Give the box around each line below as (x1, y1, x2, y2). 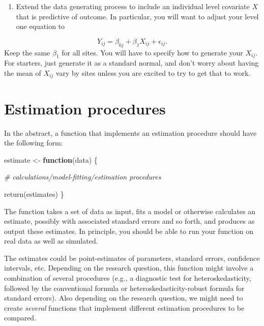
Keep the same (4, 47, 50, 57)
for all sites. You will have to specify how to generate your (62, 47, 243, 57)
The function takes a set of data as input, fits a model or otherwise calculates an (4, 205, 256, 216)
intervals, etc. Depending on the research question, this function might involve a (4, 262, 254, 273)
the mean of (4, 67, 41, 78)
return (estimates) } (4, 188, 64, 199)
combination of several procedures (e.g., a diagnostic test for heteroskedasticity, (4, 273, 251, 283)
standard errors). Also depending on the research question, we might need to (4, 292, 243, 303)
